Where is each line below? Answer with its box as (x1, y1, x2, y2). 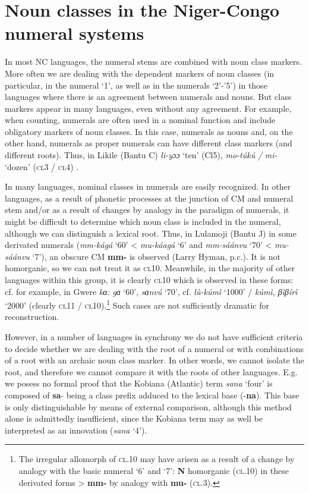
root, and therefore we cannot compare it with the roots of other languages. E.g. (5, 365, 298, 378)
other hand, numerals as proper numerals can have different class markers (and (5, 137, 292, 149)
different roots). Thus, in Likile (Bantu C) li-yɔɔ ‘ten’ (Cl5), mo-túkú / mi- (5, 149, 278, 161)
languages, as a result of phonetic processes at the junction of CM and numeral (5, 191, 294, 204)
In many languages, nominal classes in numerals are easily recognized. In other (5, 180, 291, 193)
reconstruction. (5, 310, 59, 323)
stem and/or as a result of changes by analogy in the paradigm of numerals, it (5, 203, 289, 216)
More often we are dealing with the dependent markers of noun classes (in (5, 67, 275, 79)
